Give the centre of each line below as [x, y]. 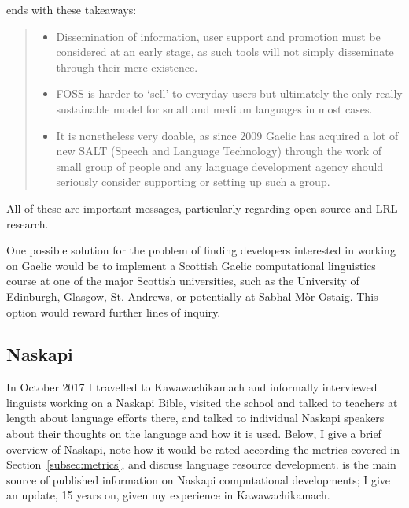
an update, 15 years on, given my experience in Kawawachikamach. [168, 495]
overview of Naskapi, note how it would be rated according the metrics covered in [203, 449]
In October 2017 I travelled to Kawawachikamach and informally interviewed [192, 387]
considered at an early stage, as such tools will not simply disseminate [225, 52]
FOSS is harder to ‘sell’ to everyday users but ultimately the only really [229, 93]
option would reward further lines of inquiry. [114, 311]
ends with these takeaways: [72, 9]
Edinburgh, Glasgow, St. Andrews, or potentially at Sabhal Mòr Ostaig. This [192, 296]
